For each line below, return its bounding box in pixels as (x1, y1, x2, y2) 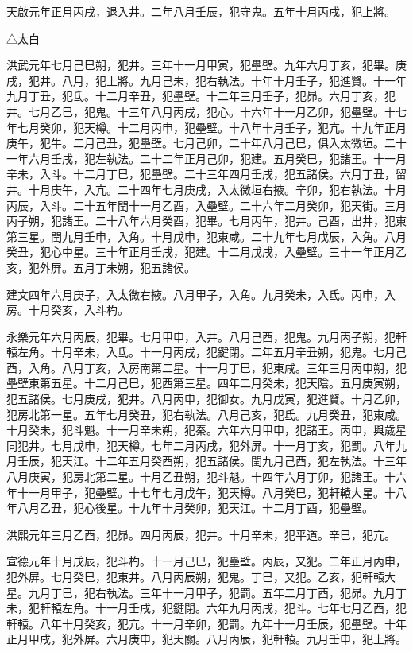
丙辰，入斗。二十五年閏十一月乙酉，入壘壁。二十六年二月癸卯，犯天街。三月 (6, 196, 407, 213)
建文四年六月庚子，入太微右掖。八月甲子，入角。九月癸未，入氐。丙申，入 (6, 285, 396, 302)
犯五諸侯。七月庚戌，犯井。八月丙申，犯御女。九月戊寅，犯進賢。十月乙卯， (6, 390, 407, 407)
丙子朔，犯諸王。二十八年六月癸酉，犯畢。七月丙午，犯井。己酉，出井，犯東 (6, 212, 407, 229)
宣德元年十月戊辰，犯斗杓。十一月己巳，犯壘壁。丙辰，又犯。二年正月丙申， (6, 553, 407, 569)
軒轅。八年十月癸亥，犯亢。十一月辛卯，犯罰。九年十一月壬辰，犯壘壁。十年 (6, 615, 407, 631)
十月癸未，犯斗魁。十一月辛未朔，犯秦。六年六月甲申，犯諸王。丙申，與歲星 (6, 421, 407, 438)
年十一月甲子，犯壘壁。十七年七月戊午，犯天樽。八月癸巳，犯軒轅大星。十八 (6, 483, 407, 500)
